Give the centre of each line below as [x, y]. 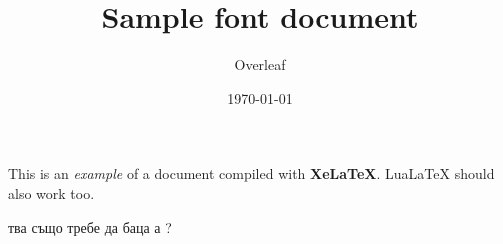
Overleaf [260, 64]
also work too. [51, 192]
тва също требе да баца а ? [90, 226]
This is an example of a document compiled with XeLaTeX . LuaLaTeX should [251, 173]
